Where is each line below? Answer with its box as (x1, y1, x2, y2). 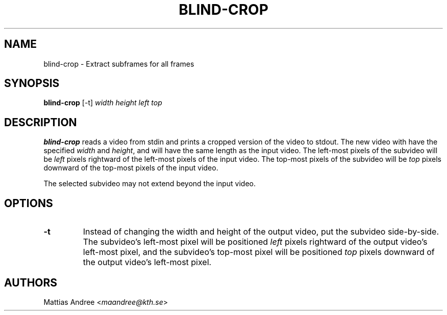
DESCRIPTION (4, 116, 77, 129)
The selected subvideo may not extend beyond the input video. (43, 179, 256, 188)
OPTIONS (4, 196, 53, 210)
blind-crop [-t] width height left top (43, 98, 162, 107)
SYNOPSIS (4, 77, 60, 90)
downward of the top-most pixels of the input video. (43, 163, 218, 173)
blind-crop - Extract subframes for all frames (43, 59, 194, 68)
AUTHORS (4, 276, 58, 289)
